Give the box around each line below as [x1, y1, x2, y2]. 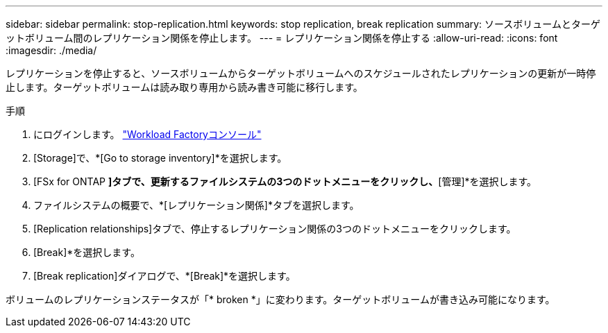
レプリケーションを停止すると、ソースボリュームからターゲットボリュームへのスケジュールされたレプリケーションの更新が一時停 [6, 67, 596, 79]
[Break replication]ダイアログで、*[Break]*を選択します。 [33, 270, 296, 282]
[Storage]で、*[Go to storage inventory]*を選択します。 [33, 152, 287, 164]
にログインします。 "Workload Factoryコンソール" [33, 128, 262, 140]
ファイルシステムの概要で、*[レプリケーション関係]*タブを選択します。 [33, 199, 360, 211]
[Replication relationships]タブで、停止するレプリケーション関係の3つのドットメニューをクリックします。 [33, 223, 516, 234]
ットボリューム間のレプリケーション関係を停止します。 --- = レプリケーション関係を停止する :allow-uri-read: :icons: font [6, 32, 558, 44]
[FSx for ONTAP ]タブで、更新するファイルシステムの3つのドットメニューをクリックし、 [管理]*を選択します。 [33, 176, 537, 187]
